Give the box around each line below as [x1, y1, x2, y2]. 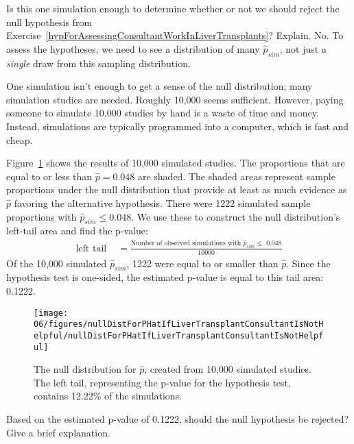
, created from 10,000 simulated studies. [144, 362, 311, 376]
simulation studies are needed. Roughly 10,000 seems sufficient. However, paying [6, 92, 344, 106]
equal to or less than [6, 169, 93, 183]
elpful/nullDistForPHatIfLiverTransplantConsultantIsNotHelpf [34, 330, 324, 341]
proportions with [6, 209, 77, 223]
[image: [34, 308, 69, 318]
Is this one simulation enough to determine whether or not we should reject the [6, 1, 340, 15]
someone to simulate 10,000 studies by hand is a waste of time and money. [6, 106, 319, 120]
